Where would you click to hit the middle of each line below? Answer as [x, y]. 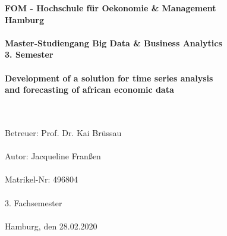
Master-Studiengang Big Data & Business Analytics [113, 43]
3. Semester [29, 54]
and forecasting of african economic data [89, 89]
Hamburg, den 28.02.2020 [51, 226]
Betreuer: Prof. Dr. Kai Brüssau [63, 132]
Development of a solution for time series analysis [109, 78]
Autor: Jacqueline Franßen [53, 156]
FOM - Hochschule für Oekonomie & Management [111, 8]
